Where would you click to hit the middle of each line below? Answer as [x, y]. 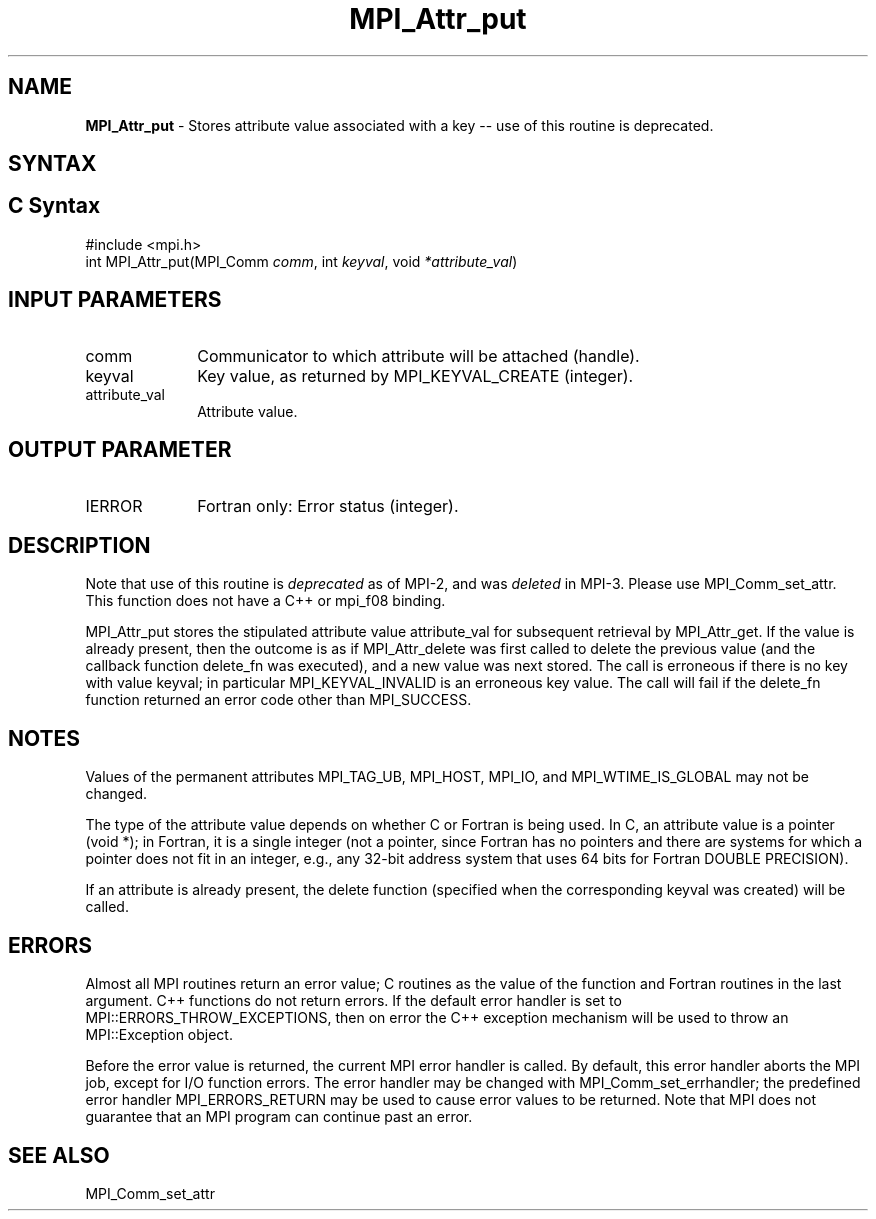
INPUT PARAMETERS [115, 300]
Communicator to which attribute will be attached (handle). [418, 355]
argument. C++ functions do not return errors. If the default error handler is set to [353, 1001]
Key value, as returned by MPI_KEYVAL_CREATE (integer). [415, 375]
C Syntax [54, 206]
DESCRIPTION [79, 545]
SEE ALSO [59, 1155]
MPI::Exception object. [159, 1035]
